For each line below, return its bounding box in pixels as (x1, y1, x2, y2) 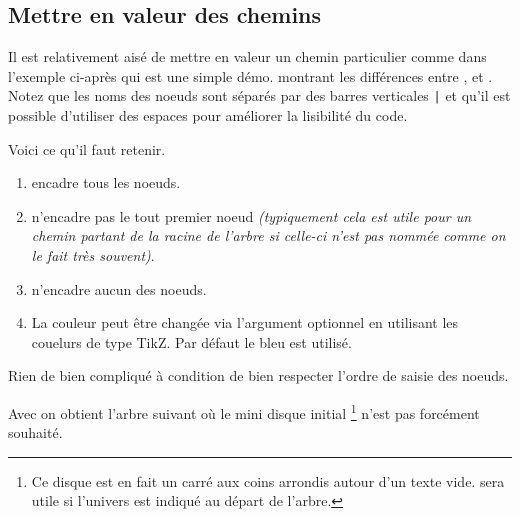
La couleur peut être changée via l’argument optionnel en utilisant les (31, 312, 459, 333)
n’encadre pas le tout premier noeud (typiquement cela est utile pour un (31, 205, 472, 226)
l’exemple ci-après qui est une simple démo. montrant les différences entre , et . (8, 65, 493, 86)
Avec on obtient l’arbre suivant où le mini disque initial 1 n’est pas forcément (8, 399, 480, 423)
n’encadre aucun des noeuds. (31, 278, 207, 299)
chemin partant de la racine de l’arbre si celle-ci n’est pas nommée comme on (31, 225, 506, 246)
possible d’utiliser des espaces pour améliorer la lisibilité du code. (8, 105, 408, 126)
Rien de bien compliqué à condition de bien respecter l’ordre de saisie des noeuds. (8, 365, 509, 386)
